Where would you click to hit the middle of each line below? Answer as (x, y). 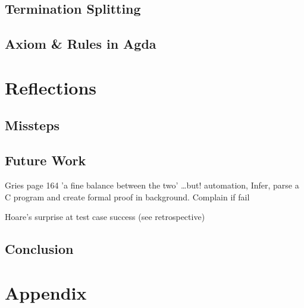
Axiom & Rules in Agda (81, 44)
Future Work (46, 160)
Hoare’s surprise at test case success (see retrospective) (105, 217)
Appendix (46, 292)
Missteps (32, 125)
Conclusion (39, 249)
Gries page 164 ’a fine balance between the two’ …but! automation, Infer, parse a (152, 185)
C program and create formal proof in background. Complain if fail (127, 197)
